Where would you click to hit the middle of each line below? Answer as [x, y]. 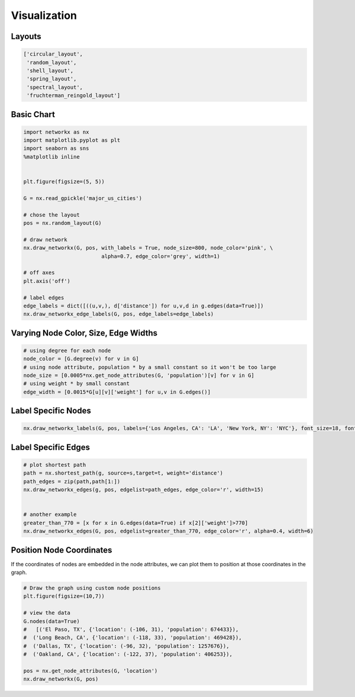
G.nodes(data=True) [51, 621]
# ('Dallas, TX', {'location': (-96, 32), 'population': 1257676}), [126, 646]
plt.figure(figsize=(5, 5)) [64, 182]
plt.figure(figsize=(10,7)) [64, 596]
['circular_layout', [53, 54]
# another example [50, 514]
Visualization [44, 15]
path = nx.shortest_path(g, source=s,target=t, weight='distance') [123, 473]
